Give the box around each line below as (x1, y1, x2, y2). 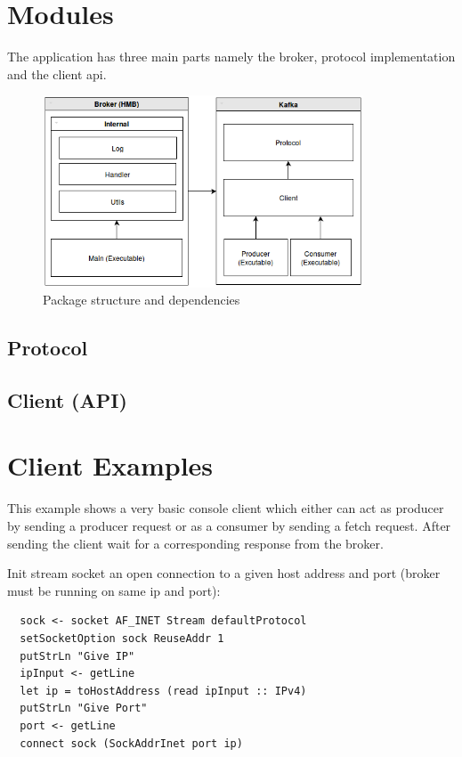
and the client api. (7, 64, 107, 83)
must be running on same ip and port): (7, 581, 221, 599)
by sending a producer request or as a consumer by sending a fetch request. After (7, 516, 451, 534)
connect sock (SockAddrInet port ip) (20, 737, 243, 750)
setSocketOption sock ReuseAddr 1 (20, 631, 224, 645)
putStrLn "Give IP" (20, 649, 135, 663)
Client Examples (7, 447, 214, 484)
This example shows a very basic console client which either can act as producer (7, 499, 444, 517)
